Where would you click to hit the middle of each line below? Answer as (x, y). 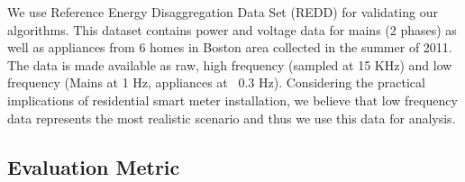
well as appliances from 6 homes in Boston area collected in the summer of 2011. (230, 47)
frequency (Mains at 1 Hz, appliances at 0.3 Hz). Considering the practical (216, 82)
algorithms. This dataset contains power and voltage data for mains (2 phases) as (232, 29)
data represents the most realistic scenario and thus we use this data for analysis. (232, 118)
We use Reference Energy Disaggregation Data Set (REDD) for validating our (223, 12)
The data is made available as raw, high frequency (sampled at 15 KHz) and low (230, 64)
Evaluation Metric (94, 166)
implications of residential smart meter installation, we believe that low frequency (232, 100)
